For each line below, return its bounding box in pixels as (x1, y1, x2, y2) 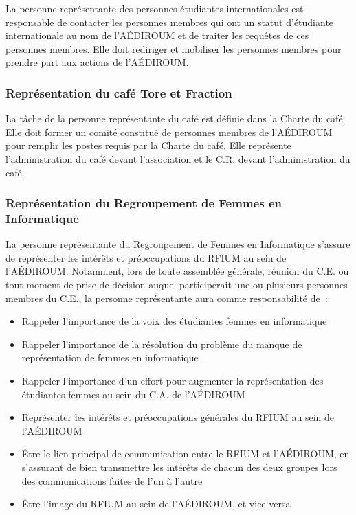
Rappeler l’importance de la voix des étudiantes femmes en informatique (21, 314, 327, 328)
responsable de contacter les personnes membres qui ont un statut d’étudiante (5, 14, 334, 29)
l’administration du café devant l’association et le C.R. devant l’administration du (5, 151, 351, 165)
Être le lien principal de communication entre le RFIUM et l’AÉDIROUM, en (21, 446, 350, 461)
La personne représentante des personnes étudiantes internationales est (5, 1, 304, 15)
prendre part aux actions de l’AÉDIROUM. (5, 55, 189, 69)
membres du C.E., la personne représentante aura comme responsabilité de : (5, 290, 328, 305)
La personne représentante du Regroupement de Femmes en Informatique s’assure (5, 237, 351, 251)
